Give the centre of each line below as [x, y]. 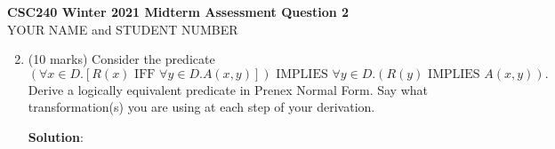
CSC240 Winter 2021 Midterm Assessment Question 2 [178, 12]
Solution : [56, 136]
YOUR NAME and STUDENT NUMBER [123, 29]
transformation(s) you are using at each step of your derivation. [201, 107]
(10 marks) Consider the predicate [121, 59]
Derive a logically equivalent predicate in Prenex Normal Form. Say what [228, 89]
